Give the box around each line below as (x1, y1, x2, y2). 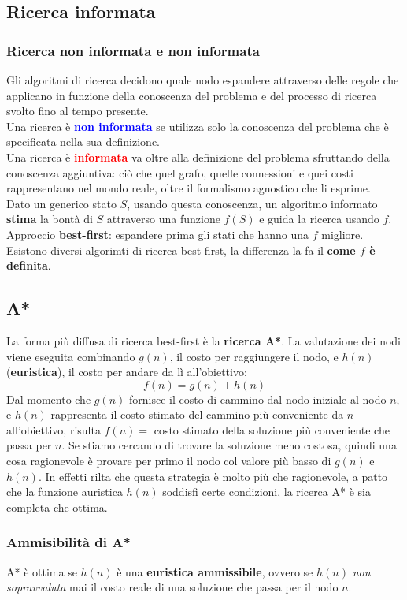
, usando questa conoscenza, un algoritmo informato (127, 195, 378, 211)
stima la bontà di (6, 211, 93, 227)
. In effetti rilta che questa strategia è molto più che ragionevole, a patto (38, 468, 388, 484)
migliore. (321, 225, 364, 242)
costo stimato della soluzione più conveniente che (154, 421, 390, 438)
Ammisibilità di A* (6, 532, 131, 552)
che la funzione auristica (6, 483, 123, 500)
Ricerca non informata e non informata (6, 40, 260, 60)
